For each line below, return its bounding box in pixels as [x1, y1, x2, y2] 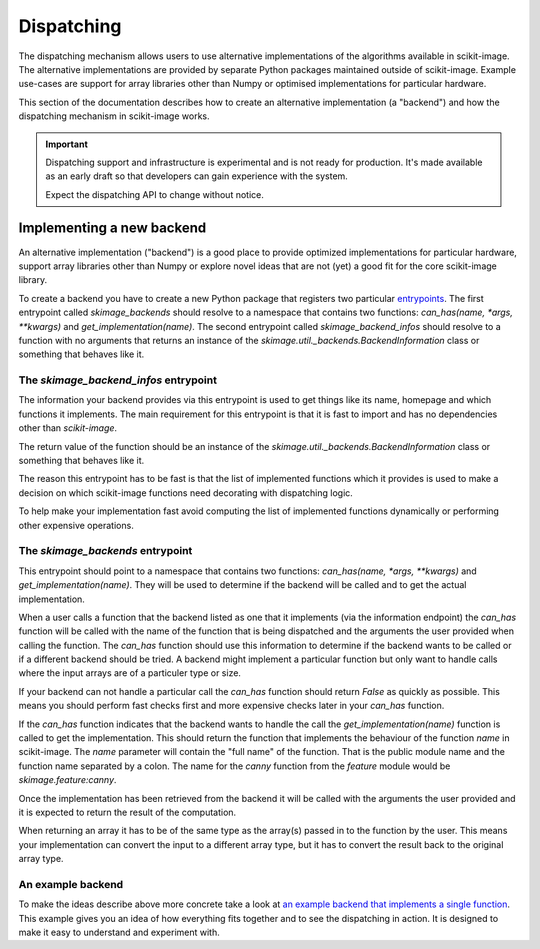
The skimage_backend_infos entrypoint [18, 373, 217, 387]
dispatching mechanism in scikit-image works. [18, 110, 210, 122]
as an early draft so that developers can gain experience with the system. [45, 170, 349, 182]
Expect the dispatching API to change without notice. [45, 188, 264, 200]
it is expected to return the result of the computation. [18, 806, 237, 818]
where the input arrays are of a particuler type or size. [18, 667, 242, 679]
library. [18, 274, 48, 286]
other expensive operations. [18, 519, 134, 531]
